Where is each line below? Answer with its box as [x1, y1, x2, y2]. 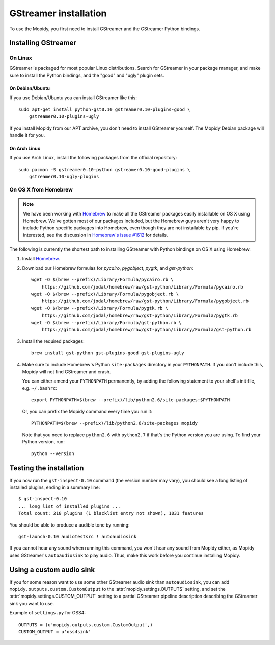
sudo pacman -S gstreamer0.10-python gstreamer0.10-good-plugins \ [18, 166, 190, 172]
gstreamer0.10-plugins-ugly [29, 114, 99, 120]
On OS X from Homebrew [9, 186, 73, 193]
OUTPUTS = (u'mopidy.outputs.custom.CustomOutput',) [18, 622, 153, 628]
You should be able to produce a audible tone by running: [9, 521, 130, 528]
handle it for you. [9, 132, 45, 138]
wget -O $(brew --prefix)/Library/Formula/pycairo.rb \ [31, 277, 174, 283]
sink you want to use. [9, 600, 54, 606]
